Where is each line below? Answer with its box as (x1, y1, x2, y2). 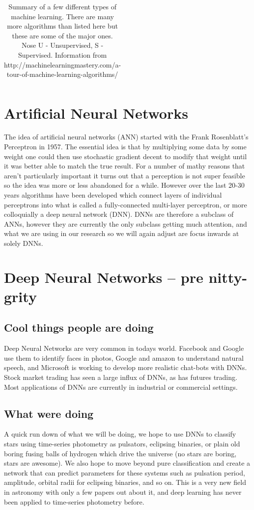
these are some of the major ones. (12, 30, 113, 40)
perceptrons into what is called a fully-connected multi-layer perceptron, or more (4, 199, 247, 209)
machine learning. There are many (11, 11, 114, 21)
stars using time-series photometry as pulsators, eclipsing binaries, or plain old (4, 439, 240, 449)
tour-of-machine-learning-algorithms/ (6, 69, 118, 79)
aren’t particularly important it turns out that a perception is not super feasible (4, 170, 245, 180)
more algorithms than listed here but (7, 21, 118, 31)
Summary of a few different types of (8, 1, 117, 11)
